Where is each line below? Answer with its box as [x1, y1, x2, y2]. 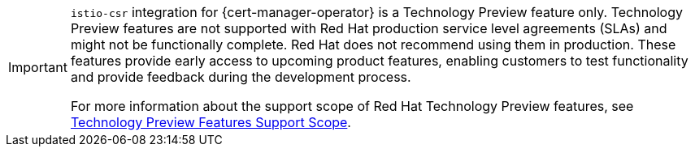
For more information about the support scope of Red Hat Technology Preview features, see [70, 98, 634, 114]
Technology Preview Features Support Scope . [70, 114, 351, 130]
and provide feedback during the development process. [70, 69, 411, 85]
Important [8, 59, 67, 75]
